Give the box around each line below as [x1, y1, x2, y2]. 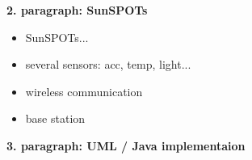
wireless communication [25, 82, 143, 99]
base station [25, 110, 86, 127]
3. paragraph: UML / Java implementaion [6, 137, 246, 154]
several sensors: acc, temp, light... [25, 56, 191, 73]
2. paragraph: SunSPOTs [6, 2, 148, 18]
